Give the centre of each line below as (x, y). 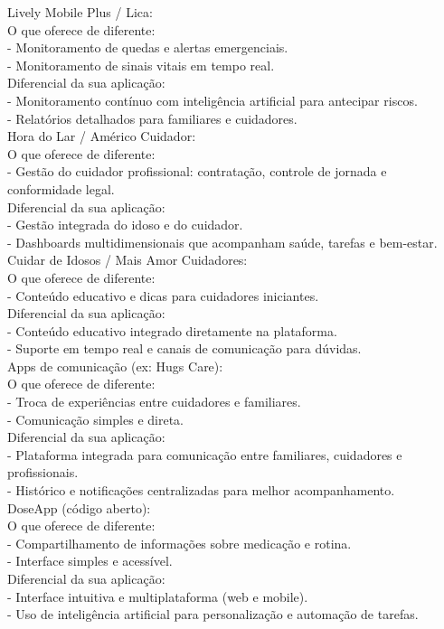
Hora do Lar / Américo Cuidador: (102, 136)
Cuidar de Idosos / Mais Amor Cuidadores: (128, 260)
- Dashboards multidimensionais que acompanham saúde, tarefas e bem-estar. (222, 242)
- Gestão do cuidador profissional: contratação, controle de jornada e (197, 171)
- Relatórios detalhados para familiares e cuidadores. (152, 118)
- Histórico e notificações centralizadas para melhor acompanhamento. (201, 490)
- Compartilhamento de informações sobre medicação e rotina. (179, 543)
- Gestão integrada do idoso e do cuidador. (125, 225)
